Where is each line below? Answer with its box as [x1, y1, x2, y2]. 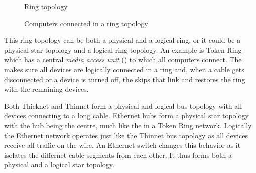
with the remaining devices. [4, 84, 89, 94]
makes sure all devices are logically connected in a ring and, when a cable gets [4, 64, 244, 74]
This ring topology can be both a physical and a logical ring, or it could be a [4, 35, 241, 45]
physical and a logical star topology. [4, 159, 114, 170]
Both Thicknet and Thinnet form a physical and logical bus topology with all [4, 100, 242, 111]
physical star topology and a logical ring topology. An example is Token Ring [4, 44, 242, 55]
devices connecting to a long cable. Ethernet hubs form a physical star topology [4, 110, 249, 121]
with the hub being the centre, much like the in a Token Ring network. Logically [4, 120, 252, 130]
